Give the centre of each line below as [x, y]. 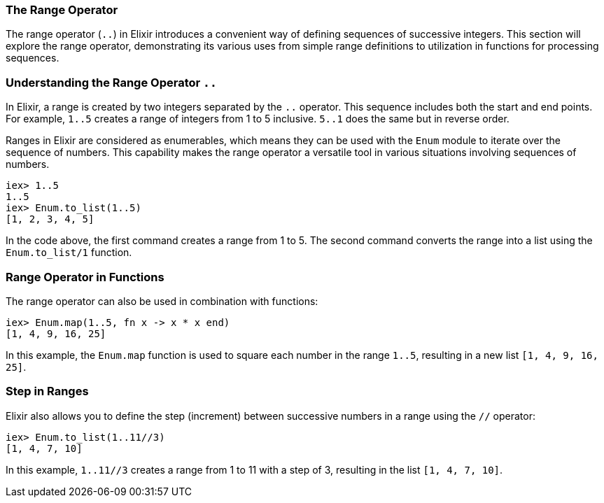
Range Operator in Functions [85, 277]
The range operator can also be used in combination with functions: [162, 301]
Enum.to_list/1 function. [69, 253]
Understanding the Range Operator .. [111, 82]
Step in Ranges [47, 391]
